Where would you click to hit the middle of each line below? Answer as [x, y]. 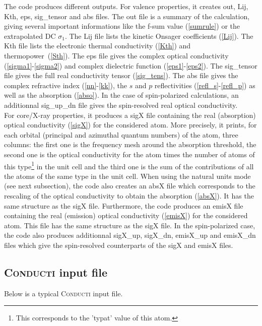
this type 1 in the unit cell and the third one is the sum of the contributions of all [129, 165]
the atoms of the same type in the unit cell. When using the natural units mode [127, 176]
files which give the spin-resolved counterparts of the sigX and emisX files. [119, 245]
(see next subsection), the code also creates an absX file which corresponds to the [130, 186]
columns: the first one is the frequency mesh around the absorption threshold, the [130, 144]
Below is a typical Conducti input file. [63, 293]
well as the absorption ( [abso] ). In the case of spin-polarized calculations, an [121, 95]
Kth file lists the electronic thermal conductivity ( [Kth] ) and [97, 46]
